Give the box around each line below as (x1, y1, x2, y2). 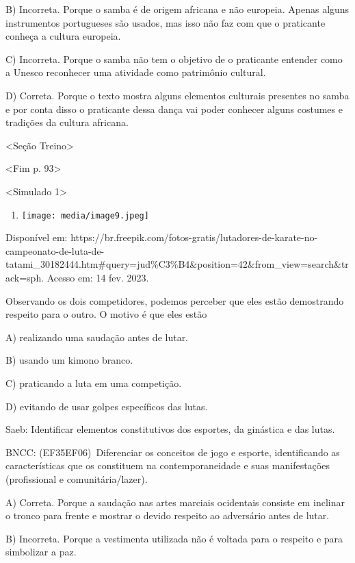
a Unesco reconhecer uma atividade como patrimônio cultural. (5, 65, 266, 79)
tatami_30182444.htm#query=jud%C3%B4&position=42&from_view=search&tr (5, 257, 349, 271)
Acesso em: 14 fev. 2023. (47, 270, 149, 284)
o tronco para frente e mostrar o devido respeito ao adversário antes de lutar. (5, 508, 330, 523)
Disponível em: (5, 230, 68, 245)
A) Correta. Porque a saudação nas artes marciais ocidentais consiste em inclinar (5, 495, 345, 509)
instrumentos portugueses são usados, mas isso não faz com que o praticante (5, 15, 326, 29)
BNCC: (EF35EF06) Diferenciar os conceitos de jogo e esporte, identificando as (5, 445, 340, 459)
